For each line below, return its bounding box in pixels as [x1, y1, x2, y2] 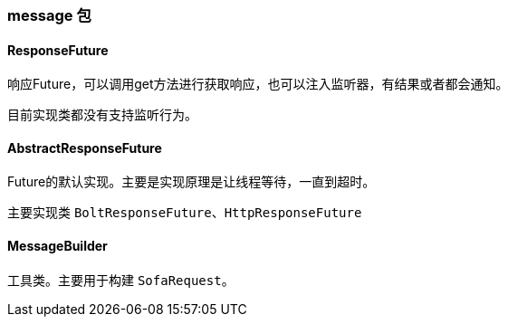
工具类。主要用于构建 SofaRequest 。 [7, 272, 235, 288]
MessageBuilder [7, 238, 108, 254]
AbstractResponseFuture [7, 139, 162, 156]
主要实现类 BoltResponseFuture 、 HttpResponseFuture [7, 205, 362, 221]
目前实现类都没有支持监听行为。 [7, 107, 197, 123]
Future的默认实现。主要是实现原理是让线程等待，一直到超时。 [7, 174, 376, 190]
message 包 [7, 6, 91, 24]
